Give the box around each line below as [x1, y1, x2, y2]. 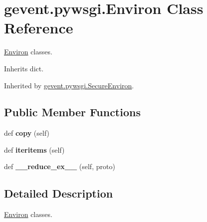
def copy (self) [4, 128, 50, 138]
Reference [4, 17, 73, 38]
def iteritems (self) [4, 144, 65, 155]
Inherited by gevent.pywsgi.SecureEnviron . [4, 80, 134, 90]
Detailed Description [4, 186, 113, 201]
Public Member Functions [4, 104, 141, 120]
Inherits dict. [4, 63, 44, 73]
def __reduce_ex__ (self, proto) [4, 161, 115, 172]
